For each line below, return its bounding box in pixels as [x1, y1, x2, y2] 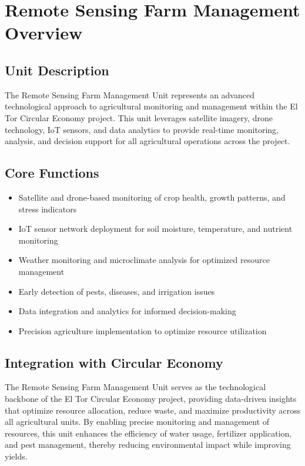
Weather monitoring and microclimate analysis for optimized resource [18, 254, 270, 266]
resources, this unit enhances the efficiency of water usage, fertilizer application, [5, 427, 292, 439]
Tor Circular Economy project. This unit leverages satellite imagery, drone [5, 111, 273, 124]
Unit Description [5, 61, 109, 79]
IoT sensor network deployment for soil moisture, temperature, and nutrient [18, 222, 293, 235]
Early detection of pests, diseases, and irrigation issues [18, 285, 215, 297]
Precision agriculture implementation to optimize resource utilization [18, 324, 267, 337]
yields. [5, 450, 28, 462]
